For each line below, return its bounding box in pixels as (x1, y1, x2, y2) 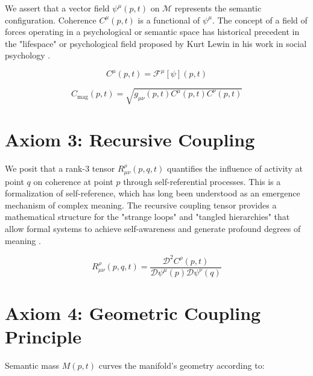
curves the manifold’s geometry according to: (98, 359, 265, 372)
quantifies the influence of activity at (167, 162, 303, 175)
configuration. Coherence (5, 13, 96, 26)
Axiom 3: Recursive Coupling (5, 127, 255, 152)
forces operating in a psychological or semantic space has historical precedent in (5, 25, 300, 38)
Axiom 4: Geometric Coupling (5, 301, 261, 325)
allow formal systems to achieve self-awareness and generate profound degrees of (5, 222, 301, 234)
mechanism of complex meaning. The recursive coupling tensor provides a (5, 198, 277, 211)
